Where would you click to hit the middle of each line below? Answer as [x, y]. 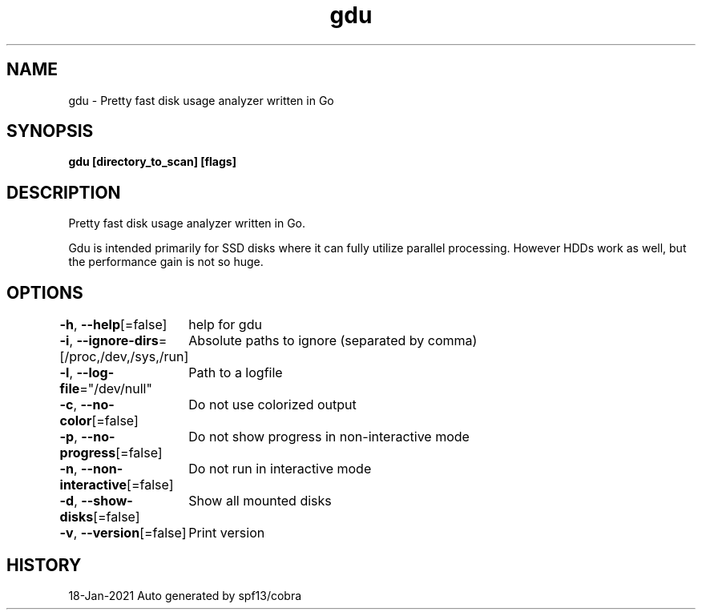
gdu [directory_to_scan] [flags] [152, 162]
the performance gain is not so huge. [166, 262]
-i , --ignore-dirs [109, 341]
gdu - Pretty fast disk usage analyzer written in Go [201, 100]
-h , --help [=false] [113, 325]
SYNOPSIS [50, 131]
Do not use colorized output [272, 405]
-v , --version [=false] [123, 533]
